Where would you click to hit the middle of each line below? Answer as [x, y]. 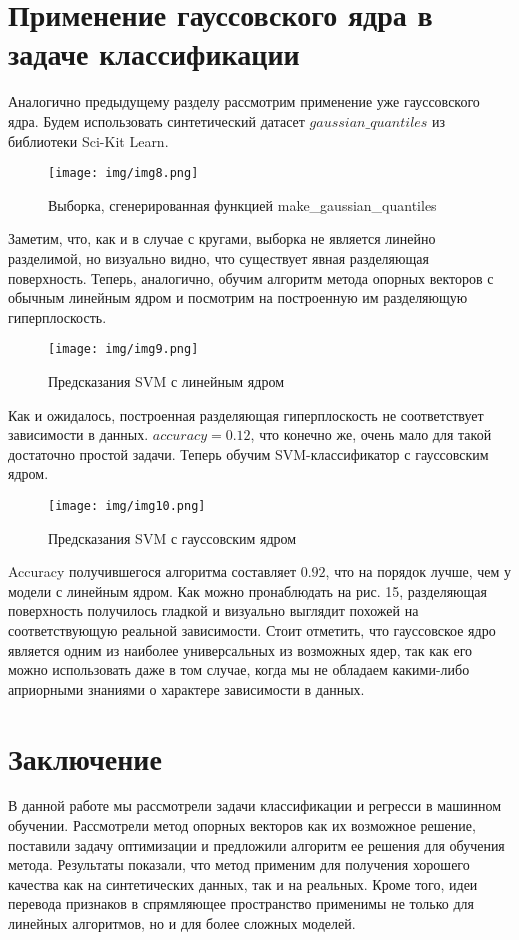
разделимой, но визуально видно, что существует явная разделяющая [218, 257]
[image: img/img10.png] [127, 505]
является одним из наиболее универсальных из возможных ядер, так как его [240, 649]
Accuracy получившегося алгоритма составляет [152, 571]
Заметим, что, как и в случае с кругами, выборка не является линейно [222, 238]
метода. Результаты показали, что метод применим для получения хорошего [239, 864]
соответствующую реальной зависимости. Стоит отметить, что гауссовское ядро [252, 629]
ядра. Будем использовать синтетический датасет [156, 120]
